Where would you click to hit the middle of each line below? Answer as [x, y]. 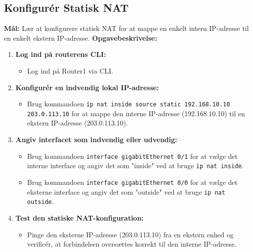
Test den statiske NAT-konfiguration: [80, 217]
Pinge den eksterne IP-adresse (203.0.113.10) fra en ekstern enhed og [130, 234]
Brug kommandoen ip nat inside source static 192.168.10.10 [128, 104]
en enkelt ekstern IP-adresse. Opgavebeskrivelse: [80, 38]
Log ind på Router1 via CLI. [70, 70]
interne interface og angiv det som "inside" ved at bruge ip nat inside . [135, 165]
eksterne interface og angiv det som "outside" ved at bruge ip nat [126, 191]
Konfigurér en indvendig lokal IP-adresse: [87, 87]
